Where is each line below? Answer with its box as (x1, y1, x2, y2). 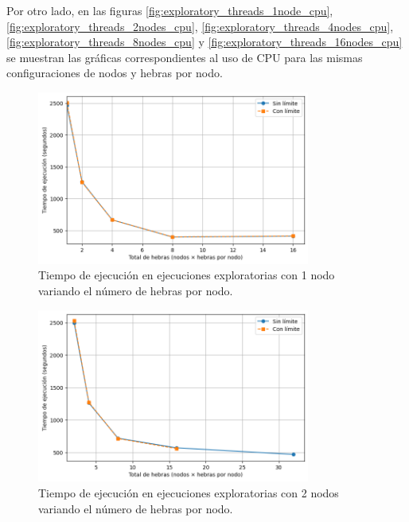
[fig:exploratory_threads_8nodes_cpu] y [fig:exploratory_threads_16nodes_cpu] (6, 33, 403, 50)
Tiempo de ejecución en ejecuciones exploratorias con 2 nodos (38, 485, 339, 501)
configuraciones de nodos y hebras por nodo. (6, 64, 223, 81)
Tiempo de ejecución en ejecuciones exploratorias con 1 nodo (38, 267, 335, 283)
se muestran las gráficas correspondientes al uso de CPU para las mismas (6, 49, 363, 65)
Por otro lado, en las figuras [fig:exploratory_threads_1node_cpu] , (6, 2, 333, 18)
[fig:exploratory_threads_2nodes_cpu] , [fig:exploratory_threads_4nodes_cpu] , (6, 18, 394, 34)
